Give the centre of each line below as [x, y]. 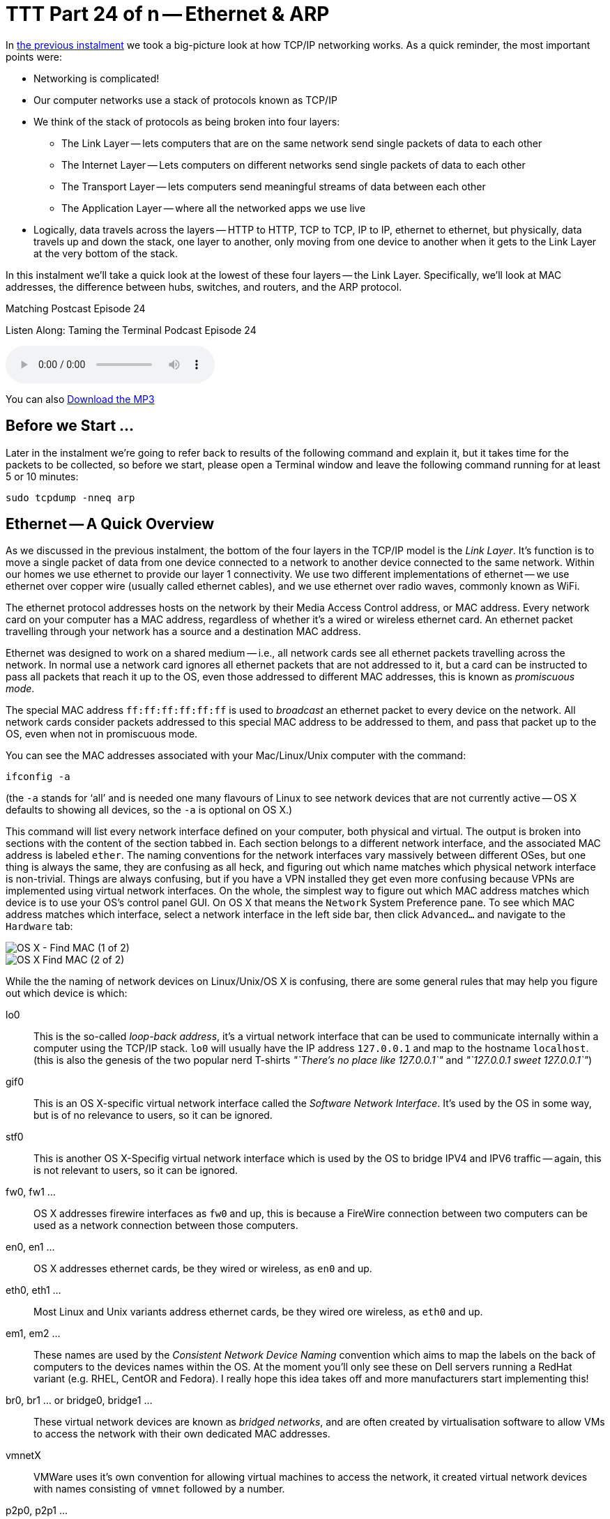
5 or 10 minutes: [42, 476]
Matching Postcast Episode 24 [76, 308]
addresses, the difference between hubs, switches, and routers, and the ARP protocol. [204, 287]
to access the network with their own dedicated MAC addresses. [182, 1434]
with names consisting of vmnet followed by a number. [159, 1489]
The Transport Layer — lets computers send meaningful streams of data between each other [274, 186]
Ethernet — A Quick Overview [110, 524]
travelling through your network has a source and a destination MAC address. [183, 632]
